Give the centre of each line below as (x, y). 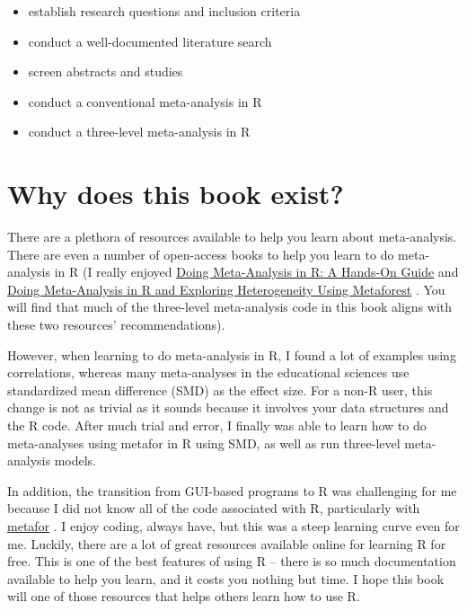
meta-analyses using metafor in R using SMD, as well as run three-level (204, 443)
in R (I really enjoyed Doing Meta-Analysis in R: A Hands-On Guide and (256, 272)
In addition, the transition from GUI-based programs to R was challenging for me (232, 490)
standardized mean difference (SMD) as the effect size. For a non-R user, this (220, 390)
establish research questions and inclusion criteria (164, 11)
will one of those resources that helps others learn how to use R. (184, 596)
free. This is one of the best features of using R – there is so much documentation (232, 561)
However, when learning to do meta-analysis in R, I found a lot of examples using (232, 354)
